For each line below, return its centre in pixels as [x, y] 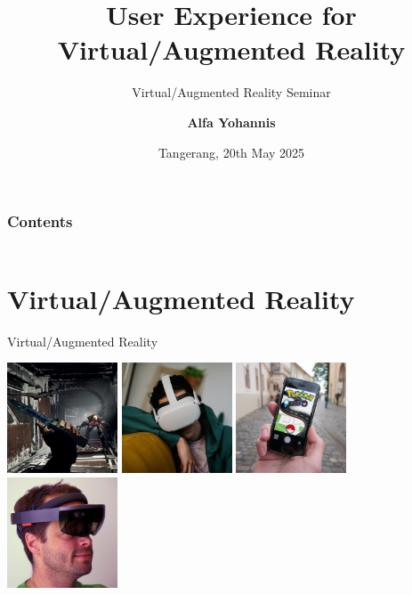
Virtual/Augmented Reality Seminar [231, 92]
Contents [40, 221]
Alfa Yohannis [231, 122]
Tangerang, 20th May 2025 [231, 152]
